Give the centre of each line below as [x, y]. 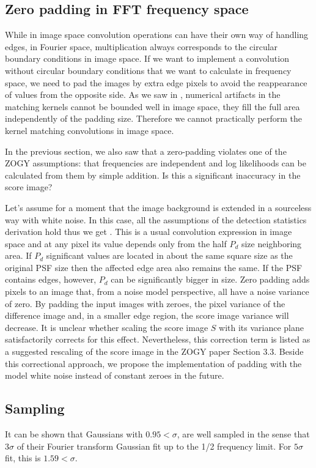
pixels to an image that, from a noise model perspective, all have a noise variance [157, 292]
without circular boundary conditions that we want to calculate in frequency [148, 70]
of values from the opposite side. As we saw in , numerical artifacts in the [143, 95]
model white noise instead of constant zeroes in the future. [115, 375]
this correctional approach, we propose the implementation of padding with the [153, 363]
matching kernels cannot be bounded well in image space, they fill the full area [152, 106]
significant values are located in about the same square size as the [169, 255]
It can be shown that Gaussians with [74, 434]
